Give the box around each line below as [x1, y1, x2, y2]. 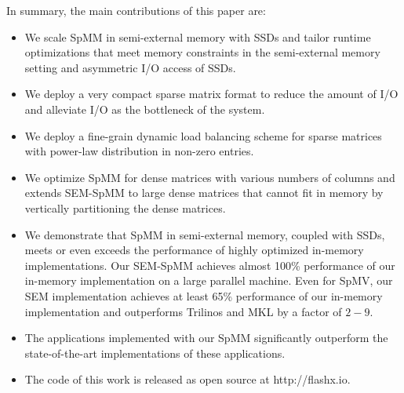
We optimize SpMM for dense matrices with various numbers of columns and [24, 169, 395, 185]
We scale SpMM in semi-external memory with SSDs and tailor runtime [24, 28, 371, 45]
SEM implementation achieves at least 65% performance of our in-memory [24, 287, 383, 304]
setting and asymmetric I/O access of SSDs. [24, 59, 236, 75]
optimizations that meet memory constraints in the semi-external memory [24, 44, 380, 60]
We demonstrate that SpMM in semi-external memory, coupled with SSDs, [24, 226, 385, 242]
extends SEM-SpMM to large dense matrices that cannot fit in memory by [24, 184, 384, 201]
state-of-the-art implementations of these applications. [24, 344, 286, 361]
